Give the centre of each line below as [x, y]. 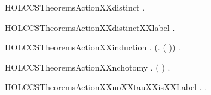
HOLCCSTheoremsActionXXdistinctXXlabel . [90, 27]
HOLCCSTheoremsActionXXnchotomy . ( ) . [88, 67]
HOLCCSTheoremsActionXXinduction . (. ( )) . [93, 47]
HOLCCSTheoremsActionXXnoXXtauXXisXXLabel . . [106, 87]
